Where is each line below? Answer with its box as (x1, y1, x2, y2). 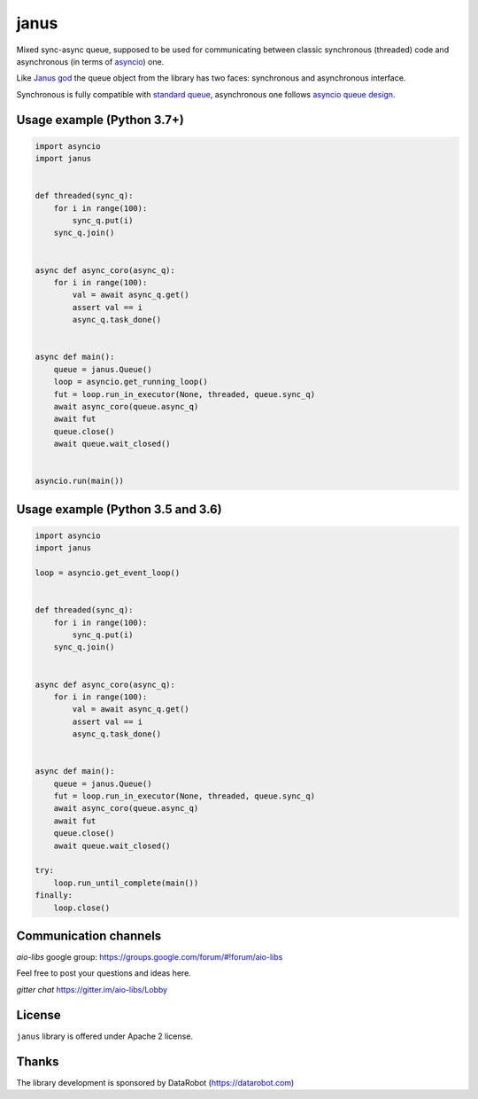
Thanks (16, 1054, 59, 1069)
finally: (35, 891, 73, 900)
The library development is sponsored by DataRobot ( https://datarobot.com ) (16, 1077, 295, 1087)
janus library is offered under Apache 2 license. (16, 1031, 194, 1041)
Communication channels (16, 928, 162, 943)
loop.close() (53, 902, 111, 913)
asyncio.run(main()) (35, 476, 124, 487)
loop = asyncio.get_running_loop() (53, 377, 208, 387)
